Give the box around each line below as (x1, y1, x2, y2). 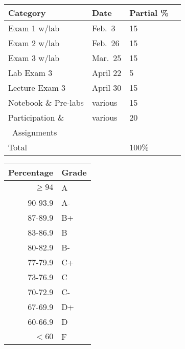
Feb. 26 (91, 37, 120, 49)
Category (8, 7, 46, 18)
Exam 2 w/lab (8, 37, 60, 49)
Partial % (129, 7, 169, 18)
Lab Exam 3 (8, 67, 53, 79)
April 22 (91, 67, 122, 79)
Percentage (8, 166, 54, 178)
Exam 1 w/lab (8, 22, 60, 34)
